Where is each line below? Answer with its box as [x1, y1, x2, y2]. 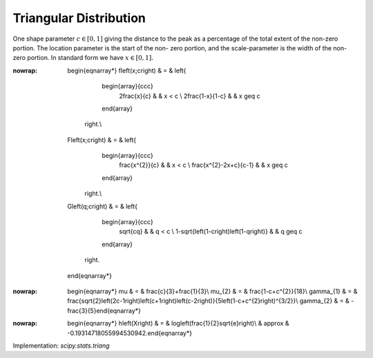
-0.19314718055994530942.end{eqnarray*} [67, 328, 193, 337]
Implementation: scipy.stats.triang [12, 341, 110, 350]
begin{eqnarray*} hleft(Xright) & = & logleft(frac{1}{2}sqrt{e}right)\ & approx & [67, 319, 289, 328]
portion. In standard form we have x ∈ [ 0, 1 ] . [27, 54, 154, 62]
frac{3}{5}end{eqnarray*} [67, 306, 142, 315]
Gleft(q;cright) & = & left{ [67, 202, 138, 210]
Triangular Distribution [12, 10, 146, 26]
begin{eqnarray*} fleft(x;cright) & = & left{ [67, 66, 186, 74]
